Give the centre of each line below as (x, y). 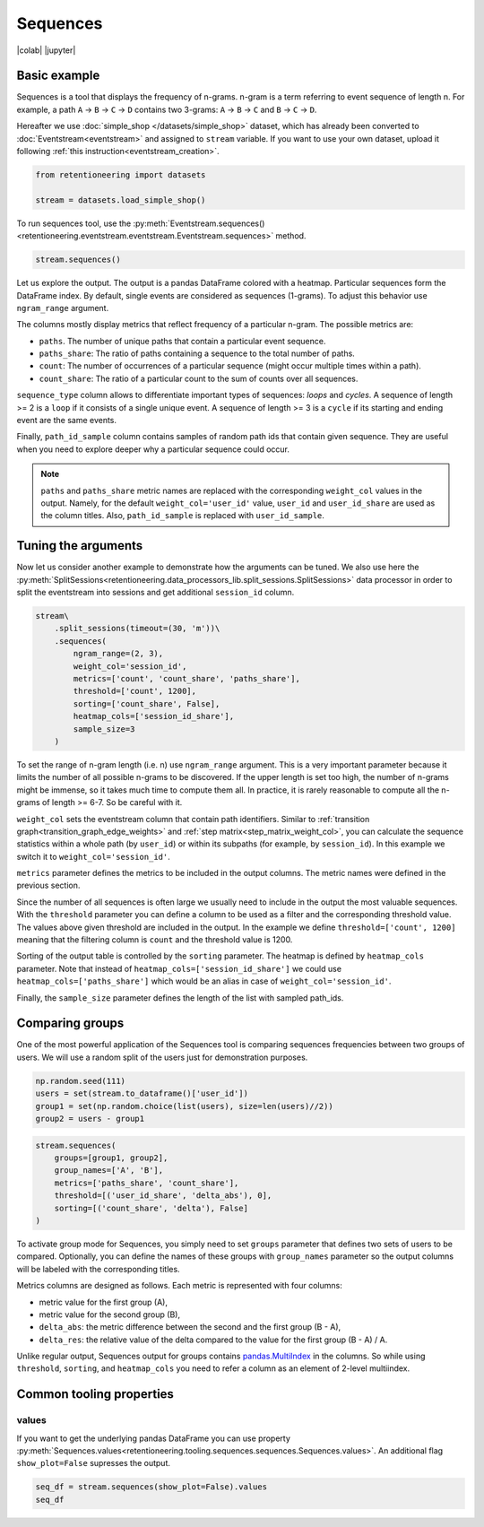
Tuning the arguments (80, 546)
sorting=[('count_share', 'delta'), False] (151, 1208)
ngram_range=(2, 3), (118, 654)
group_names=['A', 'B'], (109, 1171)
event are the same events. (66, 421)
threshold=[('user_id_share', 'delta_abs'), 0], (163, 1196)
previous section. (48, 885)
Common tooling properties (95, 1394)
